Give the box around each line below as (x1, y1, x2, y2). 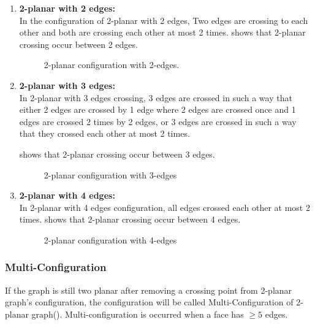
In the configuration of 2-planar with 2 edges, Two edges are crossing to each (19, 13, 308, 26)
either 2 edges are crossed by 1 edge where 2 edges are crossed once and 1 (19, 103, 296, 116)
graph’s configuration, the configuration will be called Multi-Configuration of (5, 296, 294, 308)
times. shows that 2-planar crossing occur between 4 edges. (19, 213, 241, 226)
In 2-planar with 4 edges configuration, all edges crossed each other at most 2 (19, 201, 310, 213)
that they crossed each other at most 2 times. (19, 127, 190, 140)
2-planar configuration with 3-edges (44, 168, 177, 181)
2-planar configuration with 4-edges (44, 233, 177, 246)
